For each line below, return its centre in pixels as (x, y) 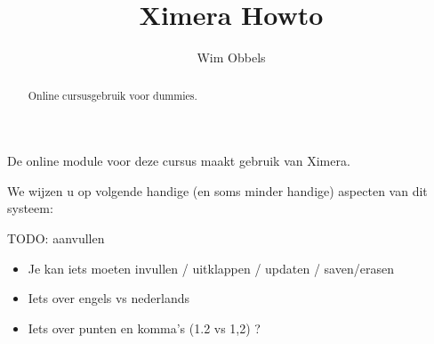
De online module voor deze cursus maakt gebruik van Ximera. (179, 161)
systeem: (30, 208)
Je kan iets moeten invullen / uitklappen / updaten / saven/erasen (211, 268)
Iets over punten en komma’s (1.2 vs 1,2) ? (144, 328)
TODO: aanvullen (56, 238)
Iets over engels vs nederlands (108, 298)
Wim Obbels (231, 57)
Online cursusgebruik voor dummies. (113, 95)
